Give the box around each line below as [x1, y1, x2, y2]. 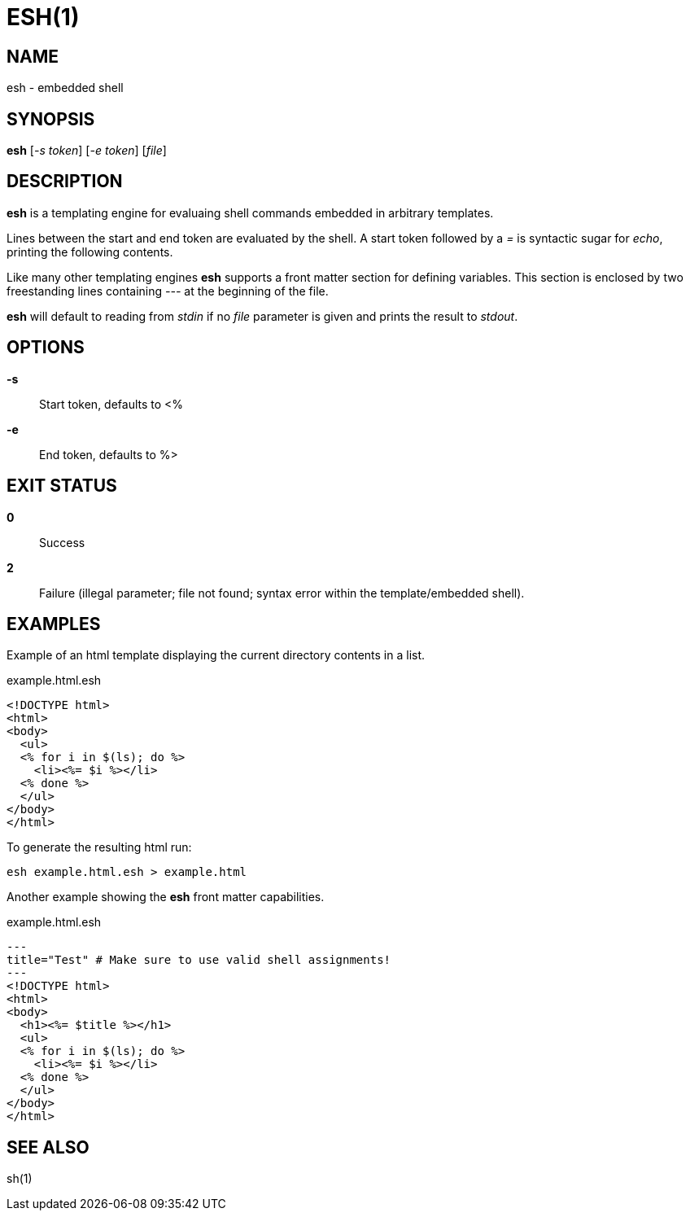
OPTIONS [7, 337, 85, 358]
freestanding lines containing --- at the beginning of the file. [7, 283, 329, 298]
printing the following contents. [7, 244, 173, 259]
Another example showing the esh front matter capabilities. [7, 890, 325, 904]
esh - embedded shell [7, 81, 124, 95]
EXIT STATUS [7, 475, 117, 497]
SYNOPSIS [7, 108, 95, 129]
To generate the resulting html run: [7, 840, 192, 855]
